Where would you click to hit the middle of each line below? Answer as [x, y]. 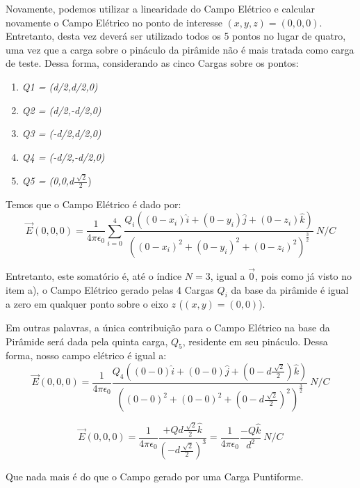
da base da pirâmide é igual [290, 289]
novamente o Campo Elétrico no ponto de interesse [114, 22]
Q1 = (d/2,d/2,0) [60, 86]
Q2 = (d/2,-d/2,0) [62, 110]
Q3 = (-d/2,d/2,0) [62, 133]
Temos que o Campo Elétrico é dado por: [93, 204]
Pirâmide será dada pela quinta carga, [87, 341]
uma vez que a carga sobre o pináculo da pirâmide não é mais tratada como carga [180, 49]
